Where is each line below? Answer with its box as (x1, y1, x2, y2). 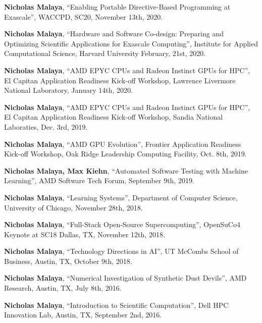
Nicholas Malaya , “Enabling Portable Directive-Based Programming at (4, 2, 231, 12)
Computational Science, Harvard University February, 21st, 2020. (4, 48, 206, 59)
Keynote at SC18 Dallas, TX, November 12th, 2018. (4, 229, 165, 239)
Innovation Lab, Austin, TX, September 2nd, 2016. (4, 309, 162, 320)
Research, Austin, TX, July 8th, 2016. (4, 283, 122, 293)
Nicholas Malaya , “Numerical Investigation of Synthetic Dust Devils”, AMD (4, 273, 247, 283)
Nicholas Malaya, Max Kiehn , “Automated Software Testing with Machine (4, 165, 248, 176)
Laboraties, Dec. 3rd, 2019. (4, 121, 88, 132)
